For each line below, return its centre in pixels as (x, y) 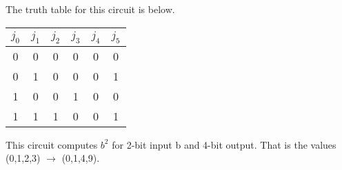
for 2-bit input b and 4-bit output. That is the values (224, 144)
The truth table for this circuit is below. (90, 9)
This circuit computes (52, 144)
